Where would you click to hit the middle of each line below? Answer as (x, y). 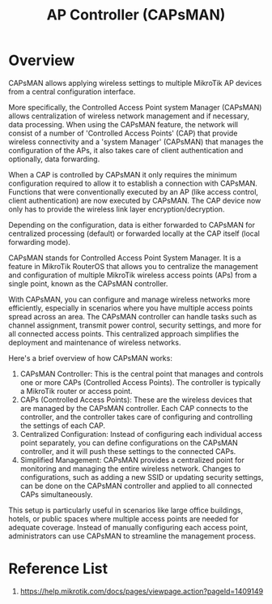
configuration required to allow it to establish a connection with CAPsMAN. (133, 183)
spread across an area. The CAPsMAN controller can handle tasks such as (133, 316)
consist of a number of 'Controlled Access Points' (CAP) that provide (123, 133)
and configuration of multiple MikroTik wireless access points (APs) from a (133, 275)
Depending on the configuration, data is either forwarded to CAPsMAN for (132, 225)
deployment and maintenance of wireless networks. (95, 342)
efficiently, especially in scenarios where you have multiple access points (131, 308)
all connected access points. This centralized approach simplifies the (124, 333)
